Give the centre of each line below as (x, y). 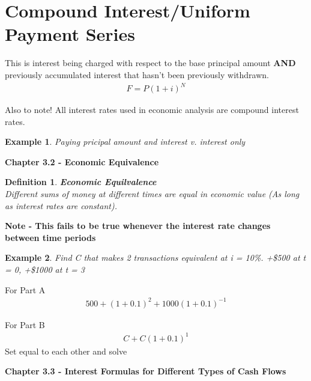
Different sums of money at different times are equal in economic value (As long (152, 194)
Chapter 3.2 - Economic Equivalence (82, 161)
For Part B (25, 324)
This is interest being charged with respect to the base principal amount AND (150, 63)
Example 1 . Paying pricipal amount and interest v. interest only (125, 142)
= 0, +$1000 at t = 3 (45, 269)
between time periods (50, 237)
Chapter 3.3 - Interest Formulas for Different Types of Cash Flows (146, 371)
